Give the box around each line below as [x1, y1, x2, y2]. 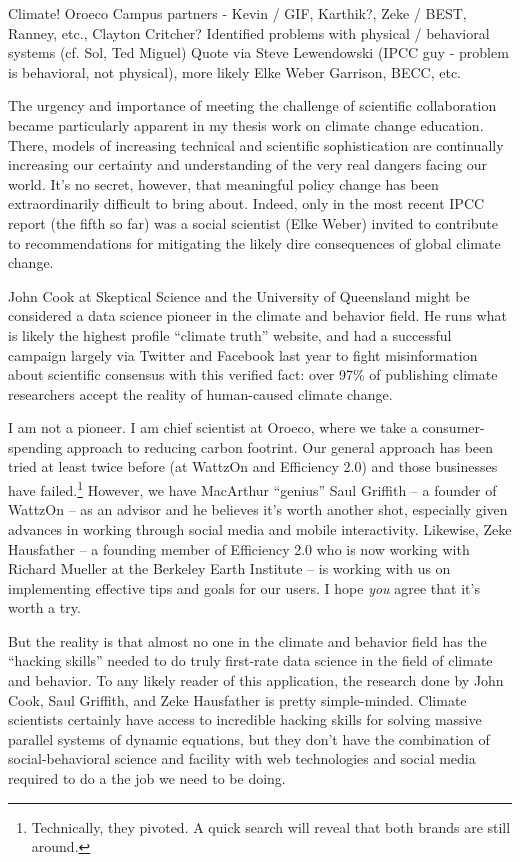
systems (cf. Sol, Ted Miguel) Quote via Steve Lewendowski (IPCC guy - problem [8, 42, 509, 63]
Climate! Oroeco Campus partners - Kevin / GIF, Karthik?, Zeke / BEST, [8, 3, 467, 23]
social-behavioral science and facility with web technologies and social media [8, 748, 476, 769]
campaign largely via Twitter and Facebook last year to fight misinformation [8, 344, 478, 365]
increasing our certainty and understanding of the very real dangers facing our [8, 154, 487, 175]
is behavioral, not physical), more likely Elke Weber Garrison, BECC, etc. [8, 61, 462, 82]
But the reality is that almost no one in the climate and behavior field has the [8, 630, 487, 651]
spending [8, 436, 63, 457]
